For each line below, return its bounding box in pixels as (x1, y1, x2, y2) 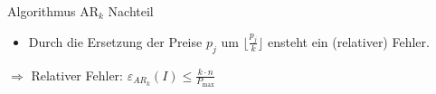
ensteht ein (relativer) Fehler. (268, 32, 430, 51)
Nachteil (108, 2, 154, 20)
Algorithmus (7, 2, 76, 20)
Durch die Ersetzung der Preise (28, 32, 203, 51)
